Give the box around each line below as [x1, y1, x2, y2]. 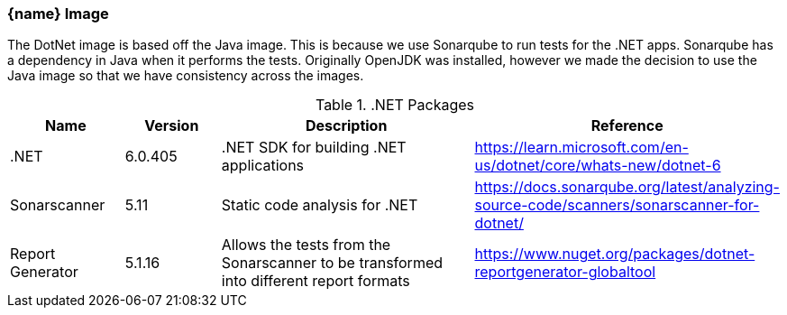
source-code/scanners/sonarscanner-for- [474, 196, 760, 215]
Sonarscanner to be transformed [221, 254, 444, 273]
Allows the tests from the [221, 236, 391, 255]
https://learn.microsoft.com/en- [474, 138, 689, 157]
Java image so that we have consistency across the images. [7, 68, 364, 84]
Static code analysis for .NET [221, 196, 418, 215]
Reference [590, 116, 663, 135]
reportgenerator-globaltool [474, 263, 656, 282]
